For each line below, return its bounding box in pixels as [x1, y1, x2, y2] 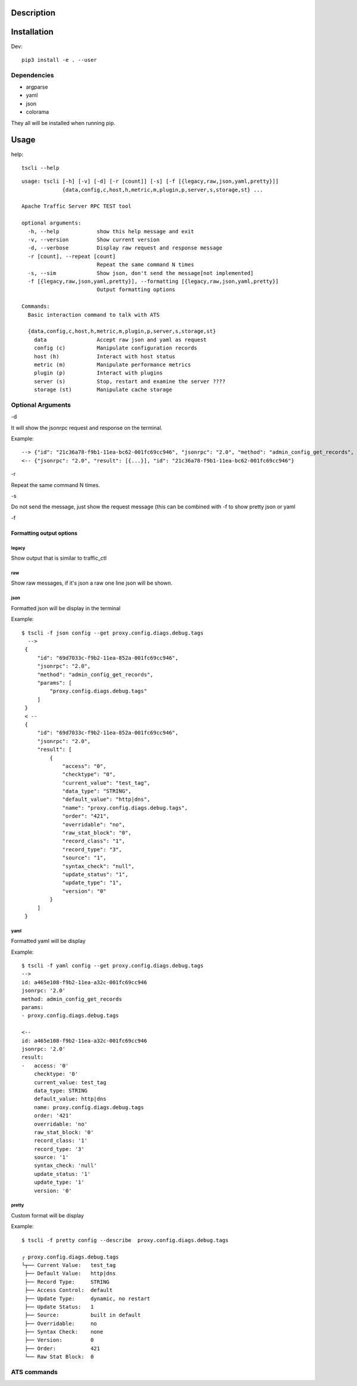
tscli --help [21, 164, 59, 171]
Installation [11, 27, 54, 37]
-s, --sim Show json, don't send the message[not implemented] [27, 270, 254, 276]
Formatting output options [11, 529, 77, 536]
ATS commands [11, 1368, 58, 1376]
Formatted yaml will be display [11, 938, 86, 945]
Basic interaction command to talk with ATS [27, 311, 160, 318]
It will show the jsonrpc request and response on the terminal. [11, 424, 163, 431]
